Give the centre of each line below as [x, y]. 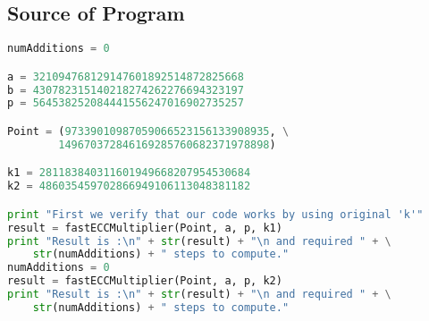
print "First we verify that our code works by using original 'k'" [215, 214]
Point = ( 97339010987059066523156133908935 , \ [148, 132]
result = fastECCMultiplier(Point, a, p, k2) [145, 281]
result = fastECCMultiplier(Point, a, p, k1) [145, 228]
